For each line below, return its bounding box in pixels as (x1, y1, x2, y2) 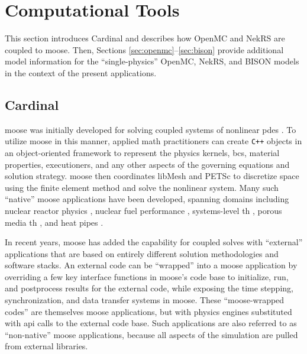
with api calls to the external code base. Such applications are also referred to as (5, 317, 297, 329)
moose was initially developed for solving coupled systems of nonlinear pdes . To (5, 123, 296, 135)
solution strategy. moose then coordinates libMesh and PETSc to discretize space (5, 170, 299, 182)
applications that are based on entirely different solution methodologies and (5, 247, 279, 259)
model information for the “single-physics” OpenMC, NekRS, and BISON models (5, 55, 299, 67)
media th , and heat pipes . (5, 216, 104, 228)
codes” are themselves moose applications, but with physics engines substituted (5, 305, 292, 317)
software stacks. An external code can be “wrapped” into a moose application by (5, 259, 298, 271)
